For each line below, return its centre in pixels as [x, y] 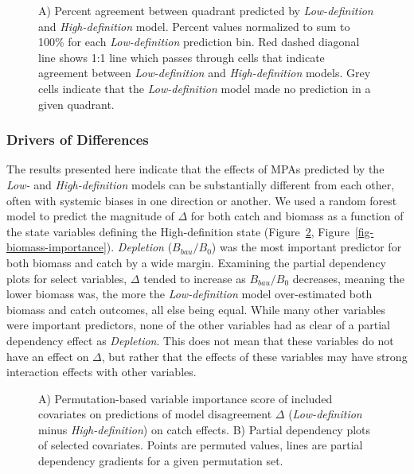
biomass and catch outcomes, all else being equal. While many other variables [196, 309]
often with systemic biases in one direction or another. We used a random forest [202, 200]
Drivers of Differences [78, 140]
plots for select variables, [67, 278]
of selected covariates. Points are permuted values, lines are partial [201, 445]
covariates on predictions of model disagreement [155, 414]
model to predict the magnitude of [90, 216]
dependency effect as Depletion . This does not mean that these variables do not [200, 340]
